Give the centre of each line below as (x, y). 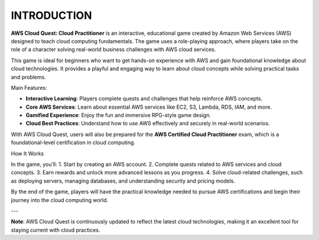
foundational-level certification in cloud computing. (73, 142)
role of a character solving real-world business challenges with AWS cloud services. (113, 50)
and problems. (29, 77)
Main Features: (29, 87)
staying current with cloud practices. (56, 230)
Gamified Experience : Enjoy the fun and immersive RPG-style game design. (118, 115)
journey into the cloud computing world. (60, 200)
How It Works (27, 153)
